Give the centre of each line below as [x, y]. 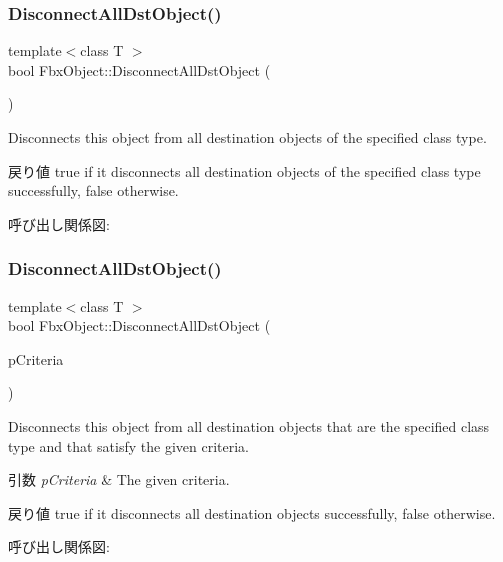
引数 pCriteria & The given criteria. [119, 479]
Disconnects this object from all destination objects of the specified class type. [247, 137]
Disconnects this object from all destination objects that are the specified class [249, 425]
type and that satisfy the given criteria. [128, 445]
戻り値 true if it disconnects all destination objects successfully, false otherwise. [252, 512]
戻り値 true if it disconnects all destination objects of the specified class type [244, 170]
